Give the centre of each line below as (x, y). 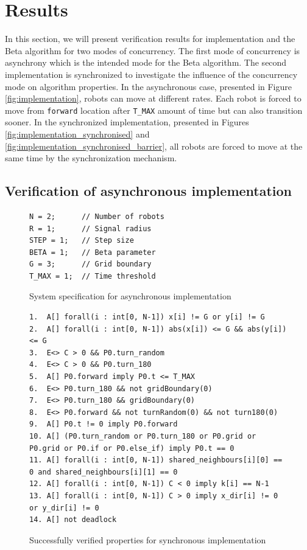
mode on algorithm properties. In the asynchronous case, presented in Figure (148, 86)
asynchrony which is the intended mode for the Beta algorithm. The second (146, 62)
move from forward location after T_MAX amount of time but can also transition (154, 110)
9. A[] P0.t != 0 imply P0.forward (104, 424)
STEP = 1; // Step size (82, 241)
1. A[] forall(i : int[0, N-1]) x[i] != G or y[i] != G (147, 317)
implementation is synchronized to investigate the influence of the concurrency (151, 74)
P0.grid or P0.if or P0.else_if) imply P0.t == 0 (132, 448)
